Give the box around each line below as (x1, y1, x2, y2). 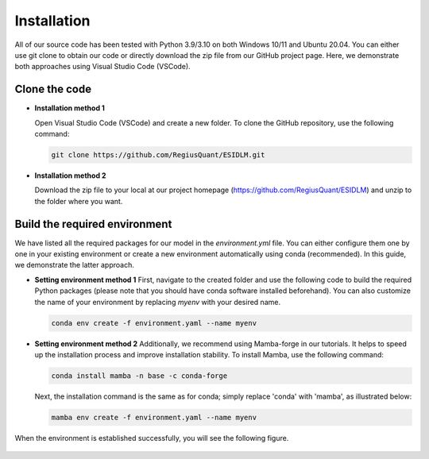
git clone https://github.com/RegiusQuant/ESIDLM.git (51, 151, 265, 159)
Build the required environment (14, 217, 172, 230)
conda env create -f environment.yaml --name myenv (51, 318, 257, 327)
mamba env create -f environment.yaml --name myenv (51, 413, 257, 422)
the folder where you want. (34, 196, 123, 206)
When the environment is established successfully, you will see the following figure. (14, 433, 289, 442)
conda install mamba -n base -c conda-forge (51, 371, 228, 380)
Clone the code (14, 83, 91, 96)
